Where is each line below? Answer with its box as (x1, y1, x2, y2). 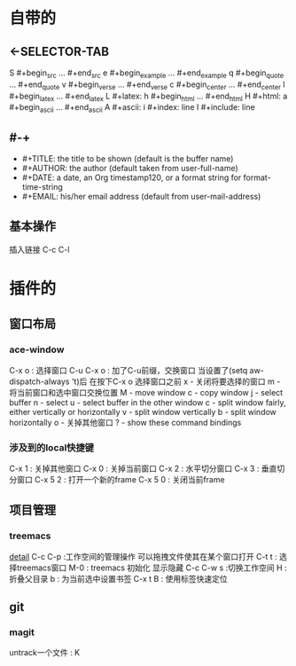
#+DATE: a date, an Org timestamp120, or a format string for (21, 172, 242, 183)
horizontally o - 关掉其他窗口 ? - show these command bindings (9, 417, 242, 427)
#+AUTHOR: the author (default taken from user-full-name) (21, 163, 239, 173)
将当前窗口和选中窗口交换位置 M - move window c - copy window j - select (9, 387, 284, 397)
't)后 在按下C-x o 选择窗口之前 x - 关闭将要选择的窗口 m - (71, 376, 281, 387)
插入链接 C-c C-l (9, 244, 70, 255)
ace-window (9, 343, 65, 356)
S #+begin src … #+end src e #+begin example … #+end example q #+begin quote (9, 67, 284, 80)
